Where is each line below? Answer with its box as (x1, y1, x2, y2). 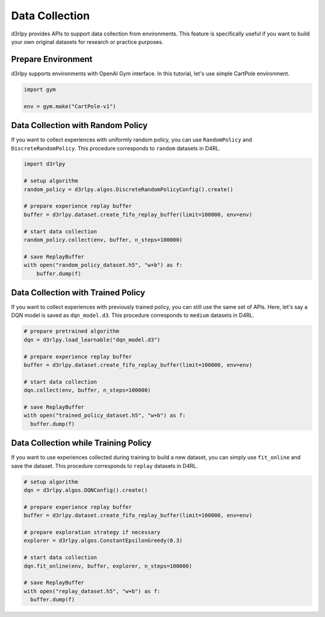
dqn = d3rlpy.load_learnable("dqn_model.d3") (23, 336, 161, 343)
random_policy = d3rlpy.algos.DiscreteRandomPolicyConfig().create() (23, 186, 234, 192)
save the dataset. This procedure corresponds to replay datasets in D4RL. (11, 462, 198, 469)
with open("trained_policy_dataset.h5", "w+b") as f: (23, 412, 186, 419)
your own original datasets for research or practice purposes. (11, 38, 164, 45)
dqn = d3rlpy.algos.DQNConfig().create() (23, 487, 148, 493)
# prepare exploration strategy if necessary (23, 529, 161, 535)
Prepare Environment (11, 54, 93, 64)
